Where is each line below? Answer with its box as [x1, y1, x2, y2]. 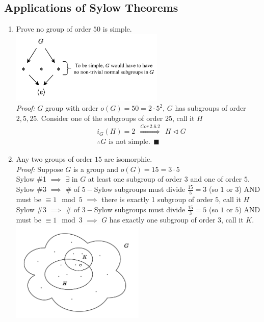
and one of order [190, 174, 242, 184]
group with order [45, 103, 98, 113]
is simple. [102, 23, 132, 34]
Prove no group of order [16, 23, 91, 34]
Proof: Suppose [16, 163, 63, 174]
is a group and [73, 163, 118, 174]
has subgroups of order [175, 103, 246, 113]
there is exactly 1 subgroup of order [101, 194, 213, 205]
